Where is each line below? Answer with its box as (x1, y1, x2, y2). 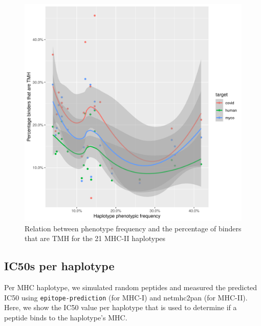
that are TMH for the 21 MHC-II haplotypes (25, 233, 166, 244)
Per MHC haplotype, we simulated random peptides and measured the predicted (4, 281, 257, 292)
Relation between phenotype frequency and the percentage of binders (25, 223, 242, 233)
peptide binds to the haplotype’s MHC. (4, 312, 127, 322)
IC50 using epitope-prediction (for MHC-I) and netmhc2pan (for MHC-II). (4, 292, 248, 302)
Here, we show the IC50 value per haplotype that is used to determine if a (4, 302, 237, 313)
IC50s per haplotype (4, 258, 115, 274)
